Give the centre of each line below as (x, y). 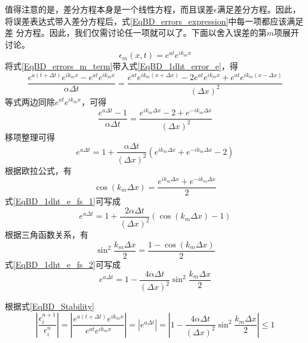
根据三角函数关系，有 (47, 235)
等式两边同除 (30, 101)
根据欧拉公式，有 (38, 170)
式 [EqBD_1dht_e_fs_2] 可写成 (63, 264)
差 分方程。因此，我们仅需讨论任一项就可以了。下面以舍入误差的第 (136, 33)
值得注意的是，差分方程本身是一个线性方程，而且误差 (109, 9)
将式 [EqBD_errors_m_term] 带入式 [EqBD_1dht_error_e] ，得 (121, 66)
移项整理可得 (30, 137)
